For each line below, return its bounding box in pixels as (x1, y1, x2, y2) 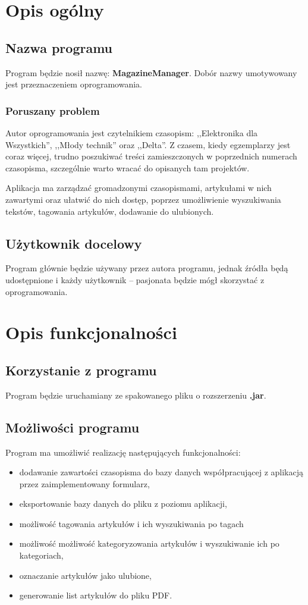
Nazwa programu (5, 38, 113, 57)
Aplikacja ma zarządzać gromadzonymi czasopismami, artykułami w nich (5, 181, 272, 194)
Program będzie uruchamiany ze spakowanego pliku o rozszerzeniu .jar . (5, 388, 266, 401)
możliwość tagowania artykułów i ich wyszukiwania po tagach (19, 517, 244, 529)
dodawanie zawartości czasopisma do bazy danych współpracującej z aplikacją (19, 466, 303, 478)
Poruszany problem (5, 103, 100, 118)
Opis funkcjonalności (5, 320, 177, 344)
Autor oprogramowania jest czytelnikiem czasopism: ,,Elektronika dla (5, 126, 258, 139)
